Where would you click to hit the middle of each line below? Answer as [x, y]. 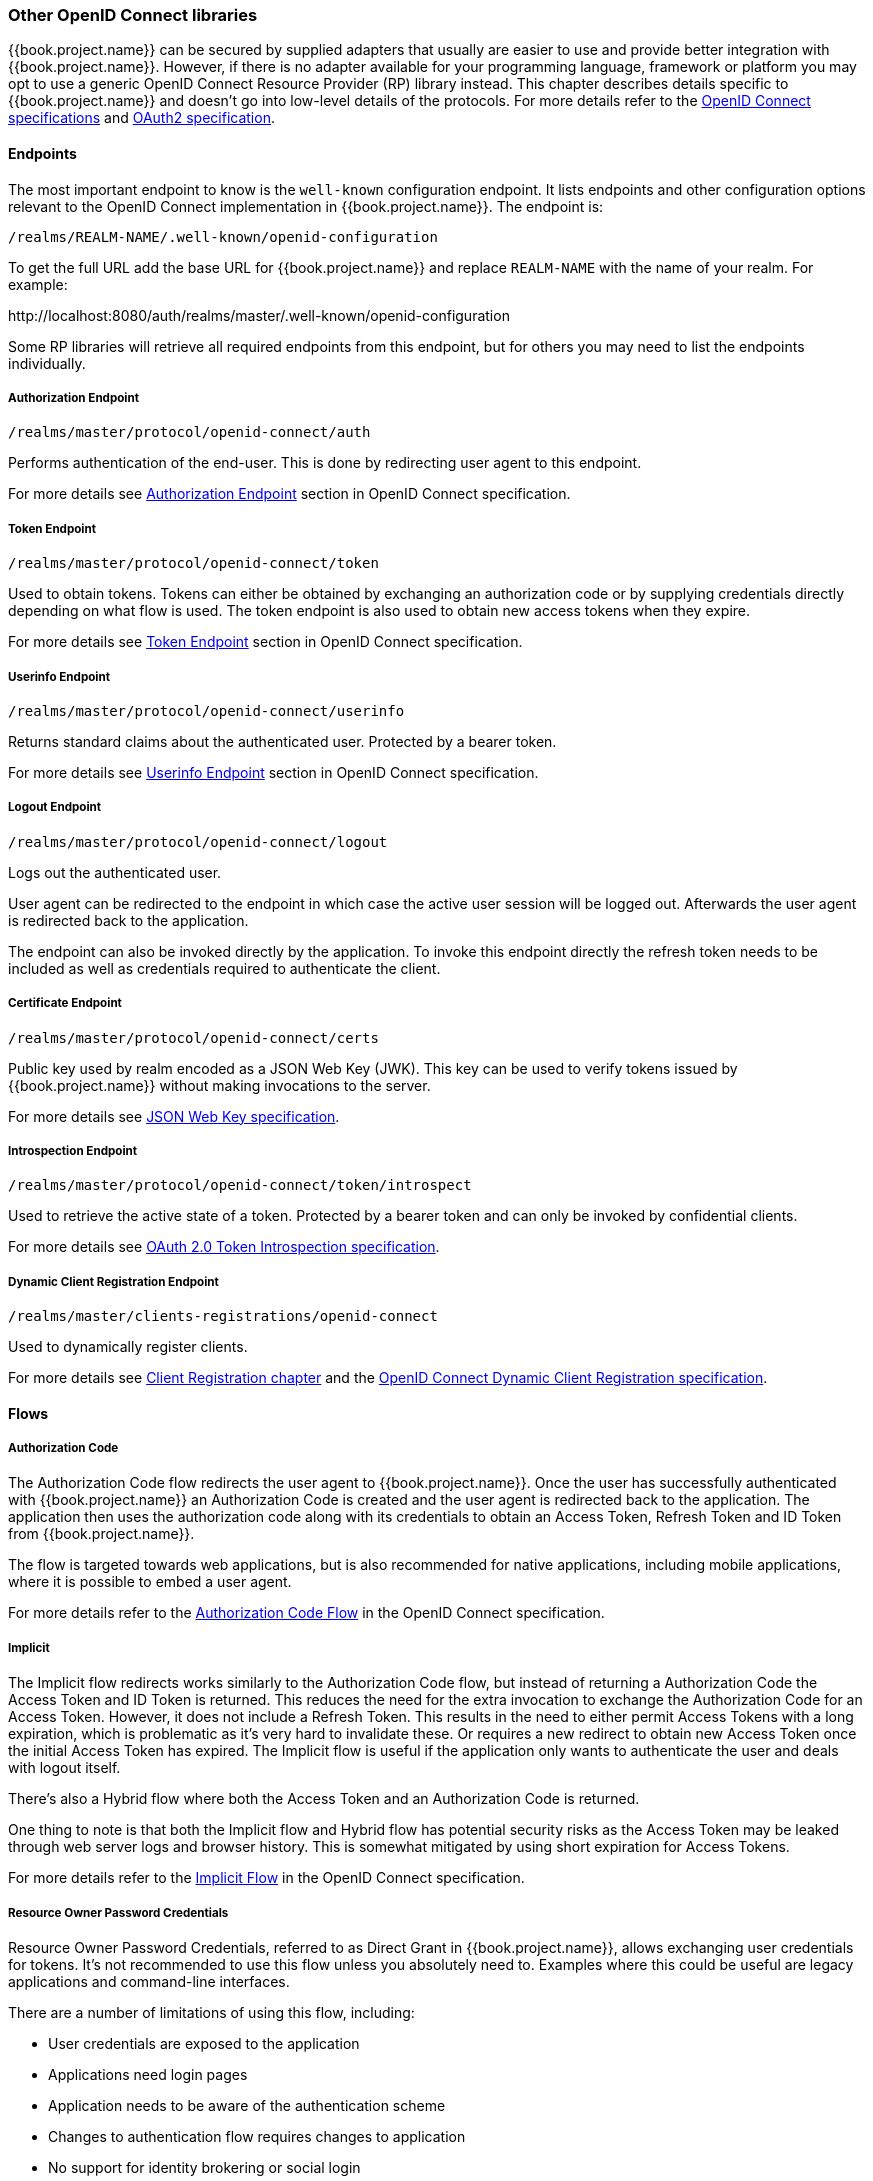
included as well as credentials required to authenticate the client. [224, 968]
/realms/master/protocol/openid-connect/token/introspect [240, 1185]
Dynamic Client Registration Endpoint [113, 1281]
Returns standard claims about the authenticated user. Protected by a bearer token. [282, 741]
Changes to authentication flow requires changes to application [257, 2137]
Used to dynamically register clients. [128, 1347]
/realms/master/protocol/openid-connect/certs [193, 1037]
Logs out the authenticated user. [115, 872]
